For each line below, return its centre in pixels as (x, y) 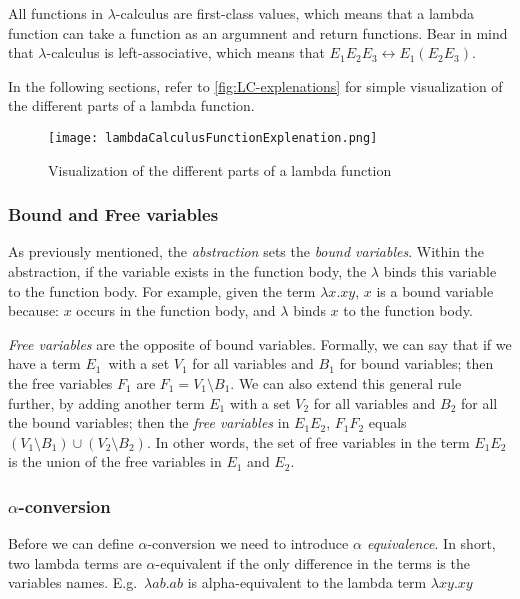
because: (34, 310)
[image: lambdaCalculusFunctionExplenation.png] (213, 137)
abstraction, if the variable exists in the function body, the (187, 271)
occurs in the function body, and (176, 310)
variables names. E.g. (73, 582)
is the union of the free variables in (115, 461)
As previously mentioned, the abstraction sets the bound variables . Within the (246, 251)
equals (387, 422)
